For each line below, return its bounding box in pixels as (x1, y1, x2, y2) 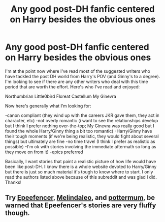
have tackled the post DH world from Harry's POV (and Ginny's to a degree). (5, 73, 160, 79)
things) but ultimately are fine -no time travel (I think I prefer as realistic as (5, 139, 155, 144)
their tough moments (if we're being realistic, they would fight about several (5, 133, 159, 139)
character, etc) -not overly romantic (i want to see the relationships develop (5, 117, 159, 123)
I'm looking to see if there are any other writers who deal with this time (5, 79, 148, 84)
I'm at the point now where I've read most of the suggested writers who (5, 68, 150, 74)
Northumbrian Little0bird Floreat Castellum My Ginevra (5, 93, 117, 99)
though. (5, 209, 31, 217)
